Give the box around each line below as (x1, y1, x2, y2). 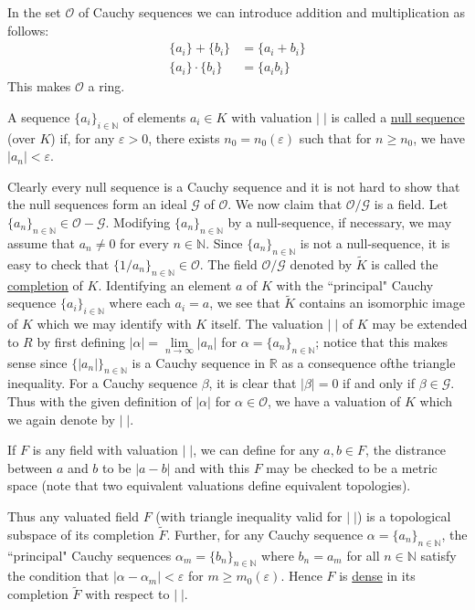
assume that (7, 233, 76, 252)
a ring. (88, 77, 125, 96)
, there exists (148, 128, 220, 147)
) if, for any (50, 128, 115, 147)
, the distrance (365, 440, 447, 459)
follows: (7, 20, 49, 39)
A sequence (7, 107, 70, 126)
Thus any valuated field (7, 506, 139, 525)
